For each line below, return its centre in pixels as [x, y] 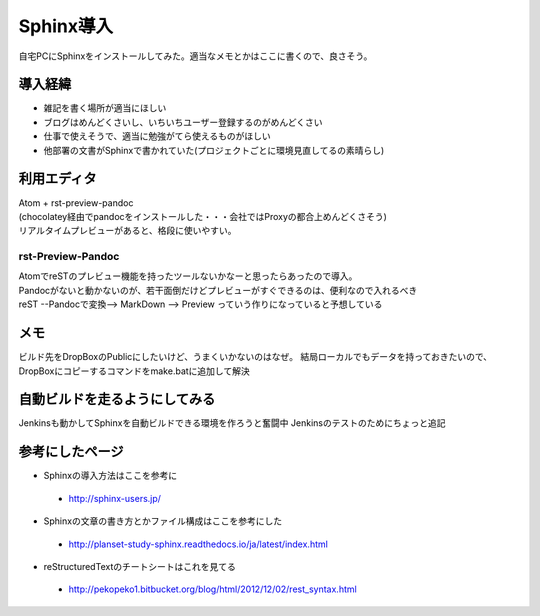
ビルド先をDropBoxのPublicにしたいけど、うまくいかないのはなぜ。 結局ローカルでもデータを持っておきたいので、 [255, 357]
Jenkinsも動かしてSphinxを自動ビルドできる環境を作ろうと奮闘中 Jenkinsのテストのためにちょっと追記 [232, 423]
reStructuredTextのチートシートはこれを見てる [140, 566]
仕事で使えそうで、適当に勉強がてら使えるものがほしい [157, 136]
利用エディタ [57, 178]
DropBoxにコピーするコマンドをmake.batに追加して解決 [134, 371]
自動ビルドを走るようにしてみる [117, 399]
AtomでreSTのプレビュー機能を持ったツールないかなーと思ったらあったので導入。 [188, 276]
